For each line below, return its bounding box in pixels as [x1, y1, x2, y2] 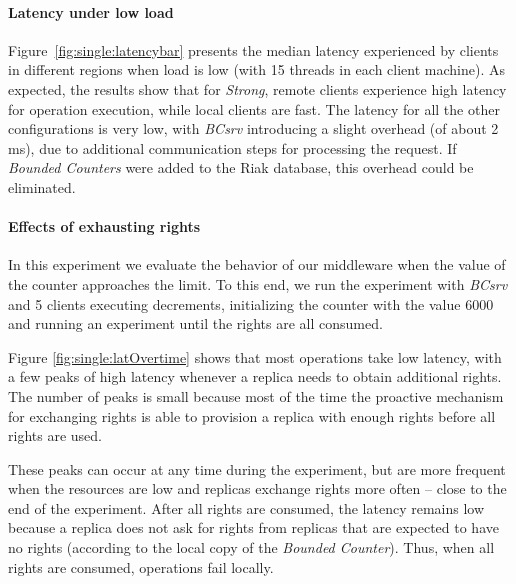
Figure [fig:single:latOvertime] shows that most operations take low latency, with [8, 346, 502, 367]
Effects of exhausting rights [8, 216, 201, 237]
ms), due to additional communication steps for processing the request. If [8, 137, 457, 158]
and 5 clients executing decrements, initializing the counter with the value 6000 [8, 293, 494, 314]
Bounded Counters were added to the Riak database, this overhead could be [8, 157, 474, 178]
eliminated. [8, 176, 76, 197]
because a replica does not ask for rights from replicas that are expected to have [8, 517, 499, 538]
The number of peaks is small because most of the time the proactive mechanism [8, 385, 504, 406]
